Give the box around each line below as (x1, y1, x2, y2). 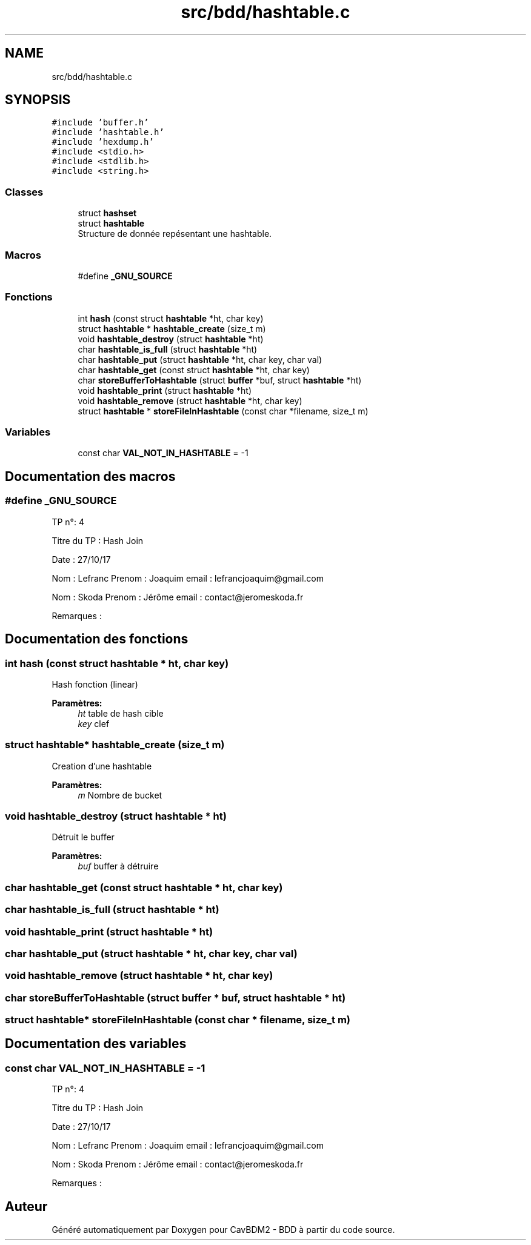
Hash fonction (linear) (52, 679, 138, 689)
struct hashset (78, 208, 137, 219)
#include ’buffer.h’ (52, 118, 149, 128)
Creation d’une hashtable (52, 760, 152, 771)
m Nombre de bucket (78, 789, 162, 800)
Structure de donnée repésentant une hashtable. (78, 228, 272, 239)
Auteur (5, 1198, 48, 1214)
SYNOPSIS (5, 92, 71, 108)
